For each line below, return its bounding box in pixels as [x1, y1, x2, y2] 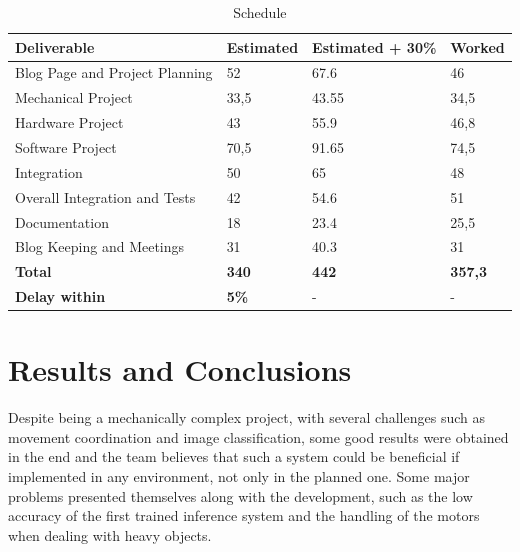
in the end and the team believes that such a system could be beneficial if [8, 446, 460, 467]
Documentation [15, 211, 109, 232]
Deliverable [15, 36, 95, 57]
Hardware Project [15, 112, 124, 133]
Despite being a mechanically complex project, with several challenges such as [8, 407, 485, 428]
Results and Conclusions [8, 349, 352, 390]
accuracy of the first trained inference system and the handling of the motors [8, 505, 480, 526]
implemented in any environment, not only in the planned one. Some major [8, 466, 470, 487]
